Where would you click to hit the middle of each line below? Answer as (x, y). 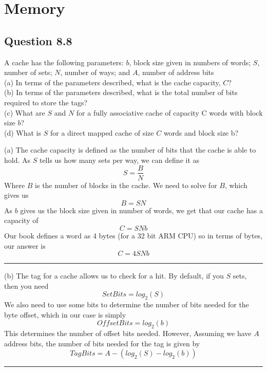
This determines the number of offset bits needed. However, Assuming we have (128, 333)
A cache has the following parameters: (64, 62)
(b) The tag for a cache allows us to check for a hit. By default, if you (114, 276)
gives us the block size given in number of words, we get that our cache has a (141, 210)
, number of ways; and (95, 72)
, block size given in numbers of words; (190, 62)
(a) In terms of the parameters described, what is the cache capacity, (112, 82)
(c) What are (25, 112)
